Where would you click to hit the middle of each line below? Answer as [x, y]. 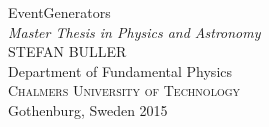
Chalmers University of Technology [124, 90]
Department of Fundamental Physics [120, 70]
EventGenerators [59, 12]
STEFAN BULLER [67, 51]
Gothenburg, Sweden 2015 [88, 109]
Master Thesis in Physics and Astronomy [134, 31]
